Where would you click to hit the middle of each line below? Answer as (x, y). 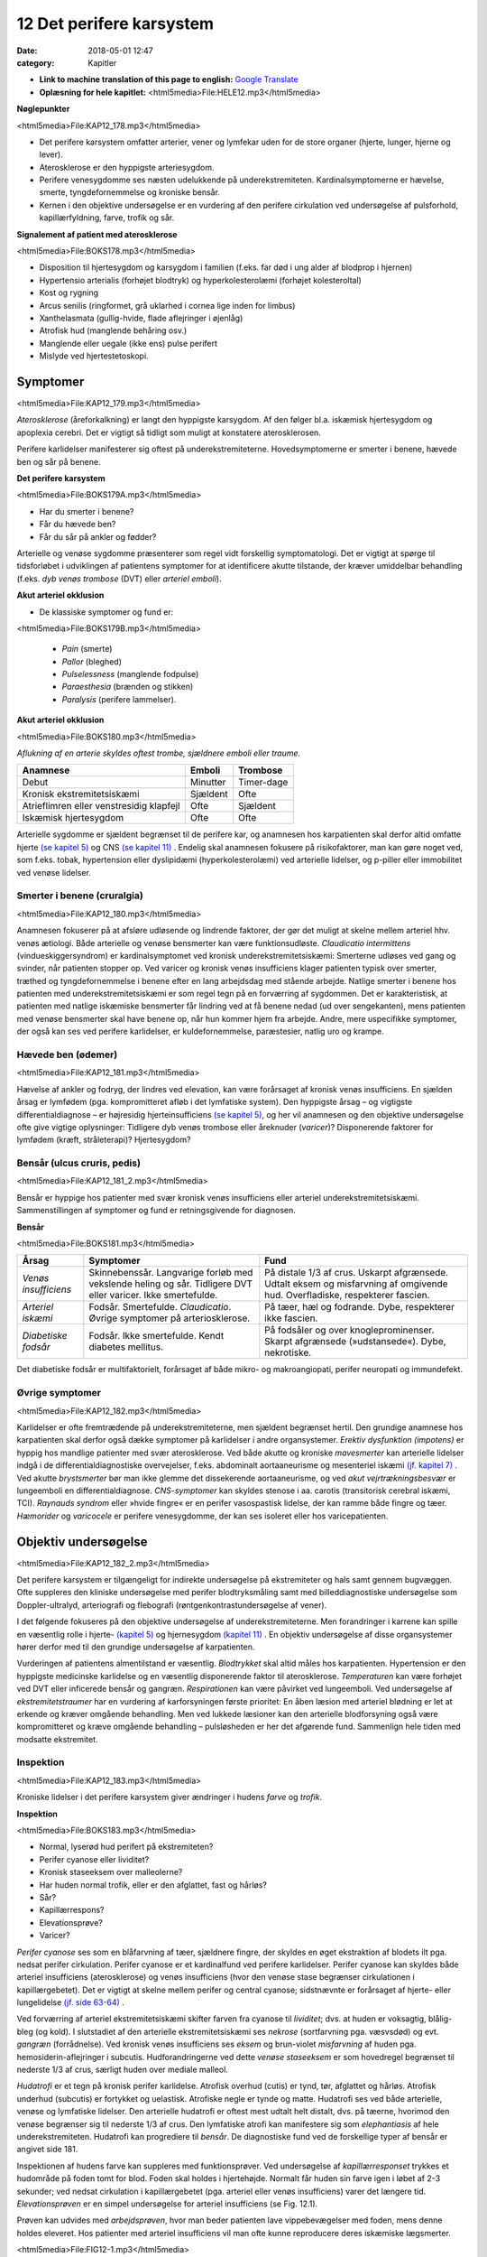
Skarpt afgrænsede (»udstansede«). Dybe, (355, 1342)
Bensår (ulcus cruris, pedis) (79, 1163)
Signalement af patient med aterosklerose (97, 234)
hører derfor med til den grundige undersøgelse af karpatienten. (136, 1647)
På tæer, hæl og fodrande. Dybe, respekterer (360, 1307)
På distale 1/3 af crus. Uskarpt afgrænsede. (357, 1273)
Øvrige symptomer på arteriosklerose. (170, 1318)
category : (36, 62)
